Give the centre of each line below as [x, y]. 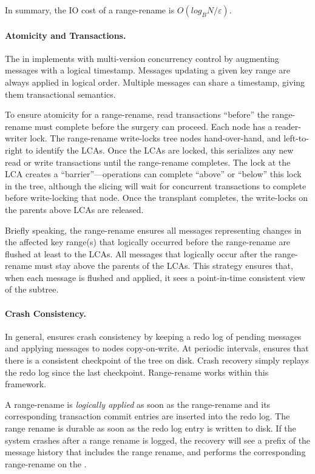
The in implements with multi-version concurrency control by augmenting [142, 58]
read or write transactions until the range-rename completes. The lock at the [148, 162]
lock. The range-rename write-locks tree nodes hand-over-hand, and [155, 138]
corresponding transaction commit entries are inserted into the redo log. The [147, 416]
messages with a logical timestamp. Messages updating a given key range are [147, 70]
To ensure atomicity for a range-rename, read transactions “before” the [137, 114]
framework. [26, 384]
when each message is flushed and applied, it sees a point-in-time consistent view [155, 277]
